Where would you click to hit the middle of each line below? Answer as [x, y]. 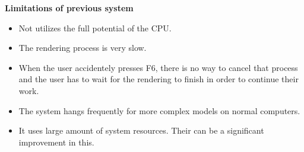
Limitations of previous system [69, 8]
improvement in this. [56, 142]
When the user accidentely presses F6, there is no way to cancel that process [158, 67]
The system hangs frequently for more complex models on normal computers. [159, 110]
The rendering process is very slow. [83, 48]
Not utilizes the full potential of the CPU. [95, 28]
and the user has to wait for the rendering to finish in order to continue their [159, 79]
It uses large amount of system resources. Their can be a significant [141, 130]
